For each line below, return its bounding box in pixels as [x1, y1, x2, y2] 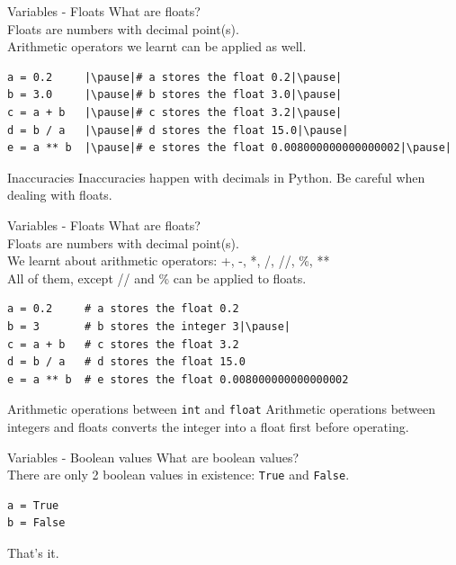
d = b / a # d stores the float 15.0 [7, 355, 246, 369]
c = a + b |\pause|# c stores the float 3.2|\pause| [7, 105, 343, 119]
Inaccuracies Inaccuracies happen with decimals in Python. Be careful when [7, 167, 425, 186]
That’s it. [7, 543, 59, 561]
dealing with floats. [7, 185, 112, 204]
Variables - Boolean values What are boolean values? [7, 447, 300, 466]
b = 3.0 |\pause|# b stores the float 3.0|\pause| [7, 88, 343, 102]
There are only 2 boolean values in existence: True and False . [7, 465, 350, 484]
